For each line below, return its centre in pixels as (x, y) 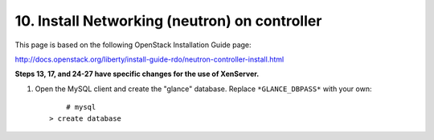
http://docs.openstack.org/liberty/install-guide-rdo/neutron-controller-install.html (149, 59)
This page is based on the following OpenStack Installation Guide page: (133, 45)
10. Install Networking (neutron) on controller (168, 21)
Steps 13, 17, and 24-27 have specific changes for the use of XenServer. (137, 74)
